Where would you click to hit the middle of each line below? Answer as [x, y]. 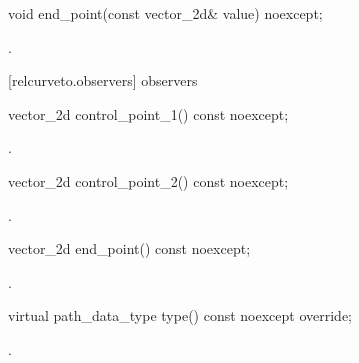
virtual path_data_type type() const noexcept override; [180, 315]
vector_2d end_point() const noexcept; [129, 248]
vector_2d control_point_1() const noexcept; [148, 113]
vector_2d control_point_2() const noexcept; [148, 180]
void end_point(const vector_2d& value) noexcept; [165, 13]
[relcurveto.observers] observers [103, 80]
